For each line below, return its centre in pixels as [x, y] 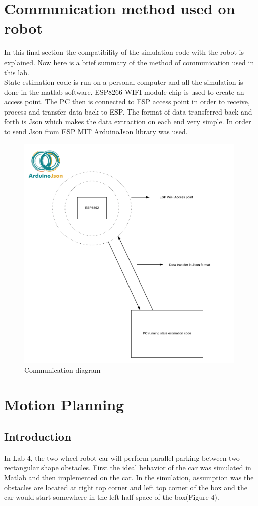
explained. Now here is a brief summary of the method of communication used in [129, 62]
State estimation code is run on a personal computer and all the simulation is [124, 82]
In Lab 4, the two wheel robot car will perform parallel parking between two [122, 457]
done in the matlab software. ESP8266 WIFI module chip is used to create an [124, 92]
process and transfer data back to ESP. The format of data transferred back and [128, 111]
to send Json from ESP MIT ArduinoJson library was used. [96, 131]
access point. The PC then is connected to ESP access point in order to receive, [127, 102]
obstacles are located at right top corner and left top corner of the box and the [126, 487]
